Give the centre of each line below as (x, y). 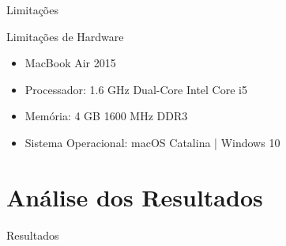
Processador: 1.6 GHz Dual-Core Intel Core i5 (136, 89)
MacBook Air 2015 (70, 63)
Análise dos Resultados (135, 197)
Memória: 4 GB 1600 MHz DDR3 (106, 116)
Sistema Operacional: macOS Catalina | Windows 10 (152, 142)
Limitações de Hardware (65, 36)
